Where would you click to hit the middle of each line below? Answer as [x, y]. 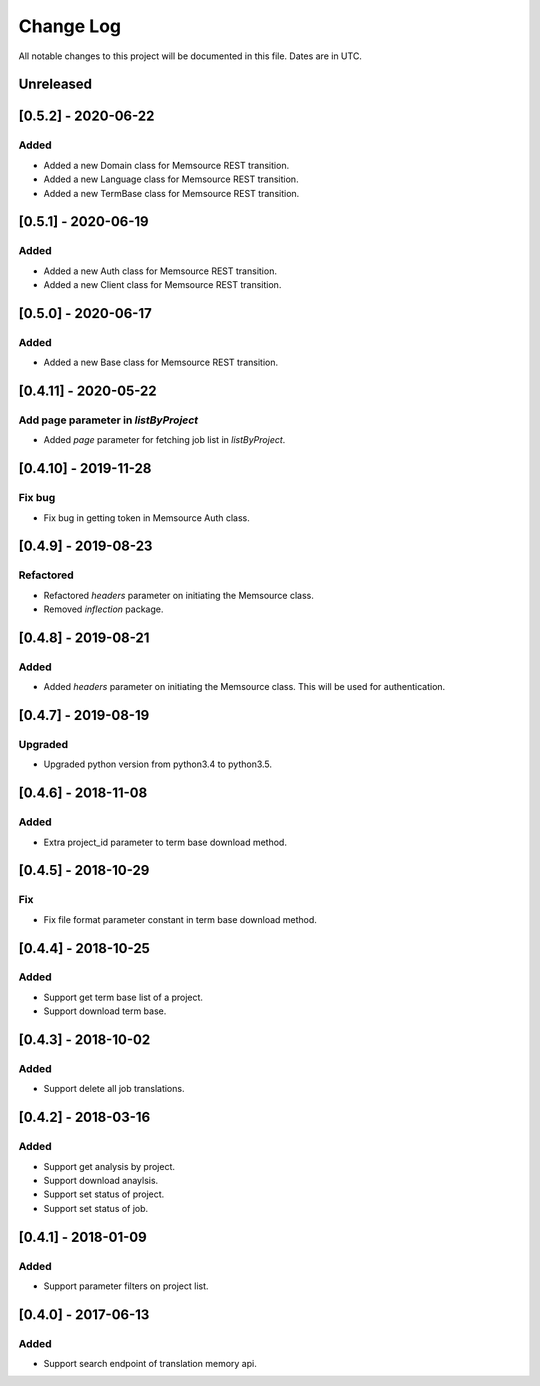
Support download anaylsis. [101, 1180]
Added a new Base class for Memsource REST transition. [161, 362]
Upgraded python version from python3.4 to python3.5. [158, 764]
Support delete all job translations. [114, 1089]
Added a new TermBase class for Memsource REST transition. [171, 193]
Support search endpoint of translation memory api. [150, 1364]
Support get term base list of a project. [123, 997]
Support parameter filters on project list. [126, 1286]
